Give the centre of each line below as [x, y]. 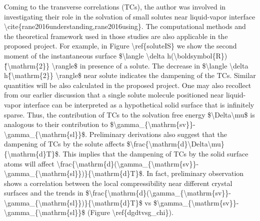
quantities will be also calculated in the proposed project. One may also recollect [128, 85]
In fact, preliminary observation [195, 173]
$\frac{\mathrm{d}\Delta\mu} [175, 144]
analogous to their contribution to [56, 124]
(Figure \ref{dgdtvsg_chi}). [130, 212]
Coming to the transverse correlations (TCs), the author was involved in [115, 6]
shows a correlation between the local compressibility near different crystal [118, 183]
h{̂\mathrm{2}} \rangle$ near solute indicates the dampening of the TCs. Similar [130, 75]
